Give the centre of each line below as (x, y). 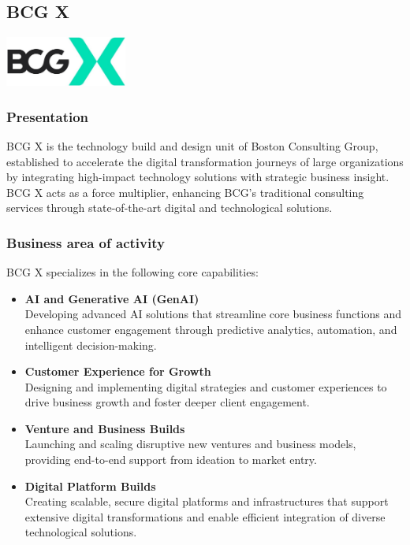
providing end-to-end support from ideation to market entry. (171, 460)
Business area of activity (86, 242)
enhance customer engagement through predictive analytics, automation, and (211, 329)
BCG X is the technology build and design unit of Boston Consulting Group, (192, 145)
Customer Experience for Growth (118, 371)
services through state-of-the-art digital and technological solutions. (170, 208)
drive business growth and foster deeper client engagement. (167, 402)
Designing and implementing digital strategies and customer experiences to (206, 386)
